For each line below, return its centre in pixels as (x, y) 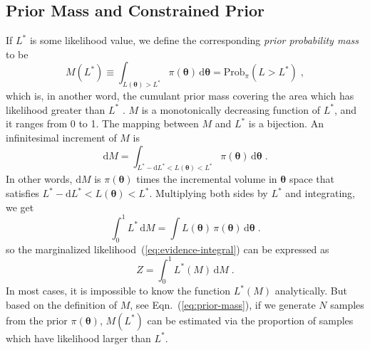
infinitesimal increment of (61, 138)
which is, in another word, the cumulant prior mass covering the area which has (180, 96)
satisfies (22, 193)
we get (20, 207)
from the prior (37, 320)
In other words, (39, 179)
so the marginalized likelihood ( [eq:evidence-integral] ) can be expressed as (168, 249)
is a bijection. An (286, 123)
